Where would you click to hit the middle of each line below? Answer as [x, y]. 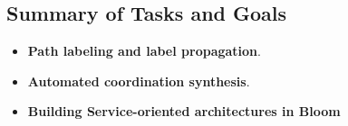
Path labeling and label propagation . [144, 51]
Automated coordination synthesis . [139, 81]
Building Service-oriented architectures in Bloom [184, 111]
